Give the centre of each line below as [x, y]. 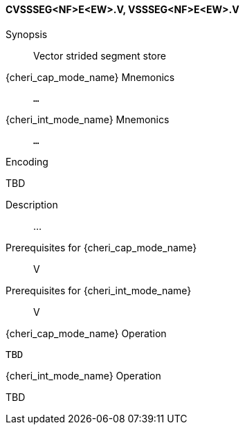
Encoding [27, 161]
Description [32, 204]
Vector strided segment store [100, 55]
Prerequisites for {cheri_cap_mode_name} [101, 247]
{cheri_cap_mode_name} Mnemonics [90, 77]
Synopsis [27, 34]
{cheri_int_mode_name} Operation [83, 375]
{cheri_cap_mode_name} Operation [86, 333]
